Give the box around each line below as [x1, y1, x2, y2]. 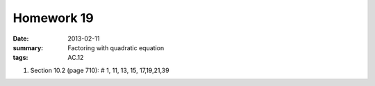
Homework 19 [12, 10, 94, 25]
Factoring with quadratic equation [67, 43, 165, 52]
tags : [12, 54, 28, 62]
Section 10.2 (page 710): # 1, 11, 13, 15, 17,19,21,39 [30, 66, 169, 74]
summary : [12, 43, 44, 52]
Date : [12, 34, 29, 43]
